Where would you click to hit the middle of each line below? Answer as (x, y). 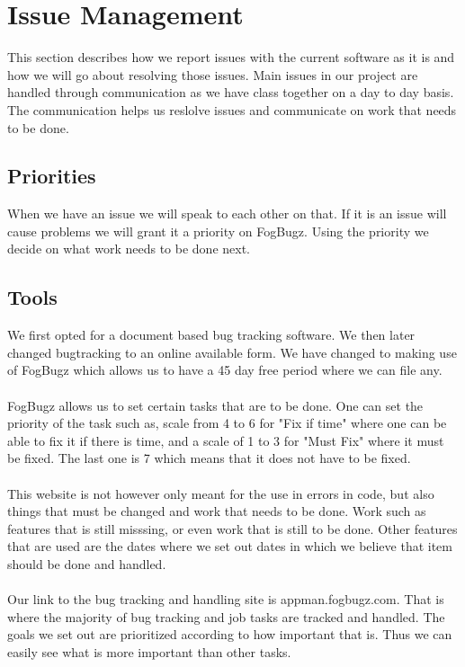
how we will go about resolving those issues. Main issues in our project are (213, 74)
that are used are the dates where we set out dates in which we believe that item (230, 546)
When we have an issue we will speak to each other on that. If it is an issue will (227, 213)
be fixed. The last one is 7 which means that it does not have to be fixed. (209, 458)
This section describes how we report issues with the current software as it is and (231, 57)
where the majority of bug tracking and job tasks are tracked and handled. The (226, 616)
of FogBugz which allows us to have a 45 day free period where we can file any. (225, 370)
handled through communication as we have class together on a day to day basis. (231, 92)
